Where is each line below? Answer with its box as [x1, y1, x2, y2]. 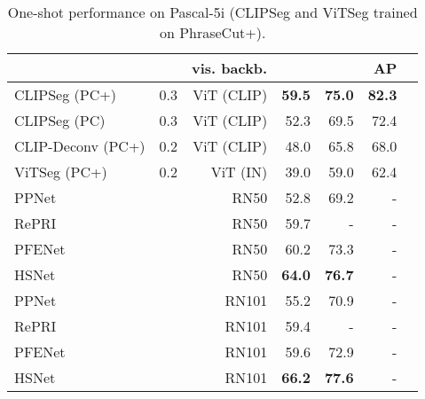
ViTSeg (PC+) [14, 161, 107, 182]
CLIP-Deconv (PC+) [14, 136, 146, 156]
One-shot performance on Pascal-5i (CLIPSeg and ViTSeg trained [7, 2, 418, 22]
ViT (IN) [210, 161, 268, 182]
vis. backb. [192, 58, 268, 78]
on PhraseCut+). [159, 22, 266, 43]
